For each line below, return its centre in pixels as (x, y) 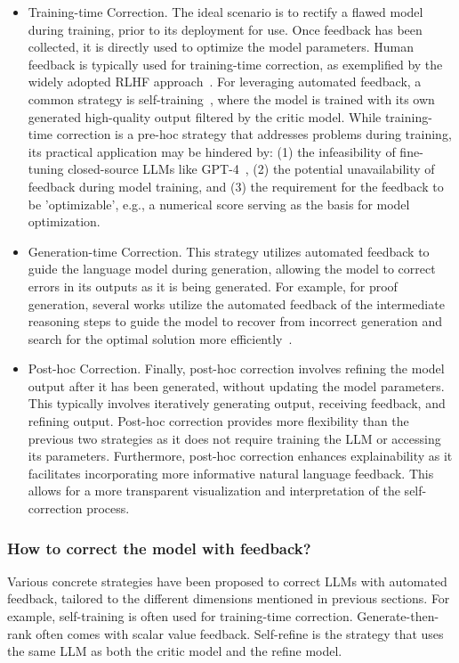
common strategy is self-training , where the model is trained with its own (231, 98)
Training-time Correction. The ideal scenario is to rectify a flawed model (225, 12)
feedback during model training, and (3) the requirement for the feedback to (236, 186)
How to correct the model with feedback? (159, 548)
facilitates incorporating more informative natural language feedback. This (231, 473)
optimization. (64, 221)
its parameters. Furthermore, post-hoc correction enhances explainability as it (240, 456)
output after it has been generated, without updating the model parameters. (236, 385)
